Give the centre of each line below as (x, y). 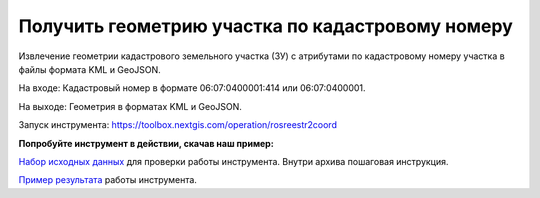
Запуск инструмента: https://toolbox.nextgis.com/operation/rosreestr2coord (177, 125)
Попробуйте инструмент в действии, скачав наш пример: (146, 143)
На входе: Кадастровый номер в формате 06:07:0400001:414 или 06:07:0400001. (192, 88)
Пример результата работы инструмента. (107, 180)
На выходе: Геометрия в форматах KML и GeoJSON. (130, 106)
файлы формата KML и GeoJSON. (90, 69)
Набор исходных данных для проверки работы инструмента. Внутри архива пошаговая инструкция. (233, 161)
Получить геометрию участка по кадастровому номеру (266, 26)
